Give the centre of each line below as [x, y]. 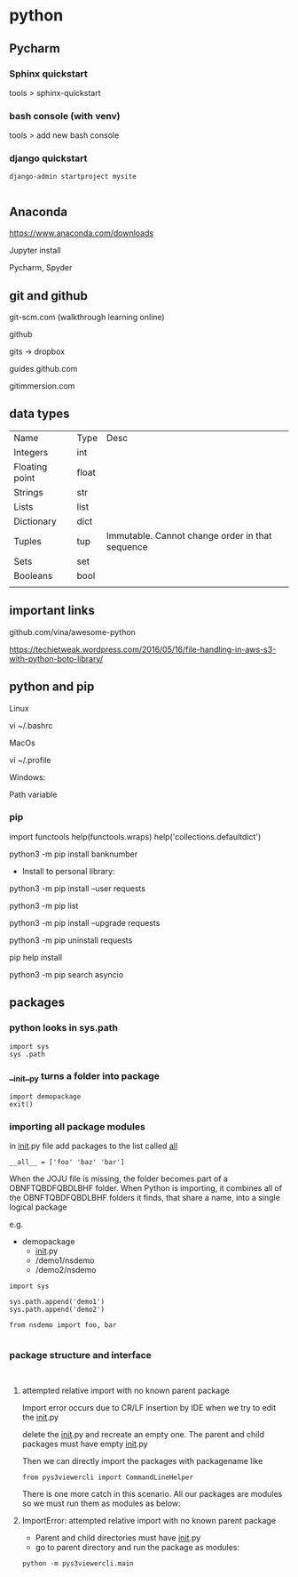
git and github [49, 296]
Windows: [27, 777]
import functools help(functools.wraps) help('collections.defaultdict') [135, 836]
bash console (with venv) [65, 116]
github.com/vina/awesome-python [72, 632]
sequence [127, 546]
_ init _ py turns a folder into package [84, 1077]
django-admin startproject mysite [73, 177]
